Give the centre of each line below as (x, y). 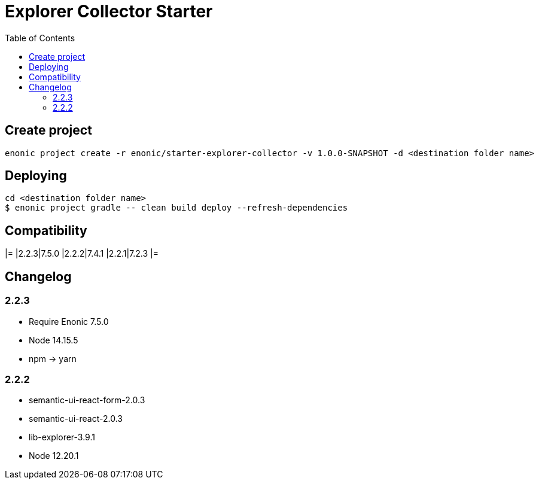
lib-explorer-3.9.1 (62, 437)
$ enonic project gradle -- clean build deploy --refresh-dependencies (176, 208)
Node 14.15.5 (54, 340)
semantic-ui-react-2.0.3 (76, 419)
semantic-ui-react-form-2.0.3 (87, 400)
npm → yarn (53, 358)
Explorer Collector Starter (109, 11)
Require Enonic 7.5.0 (69, 321)
